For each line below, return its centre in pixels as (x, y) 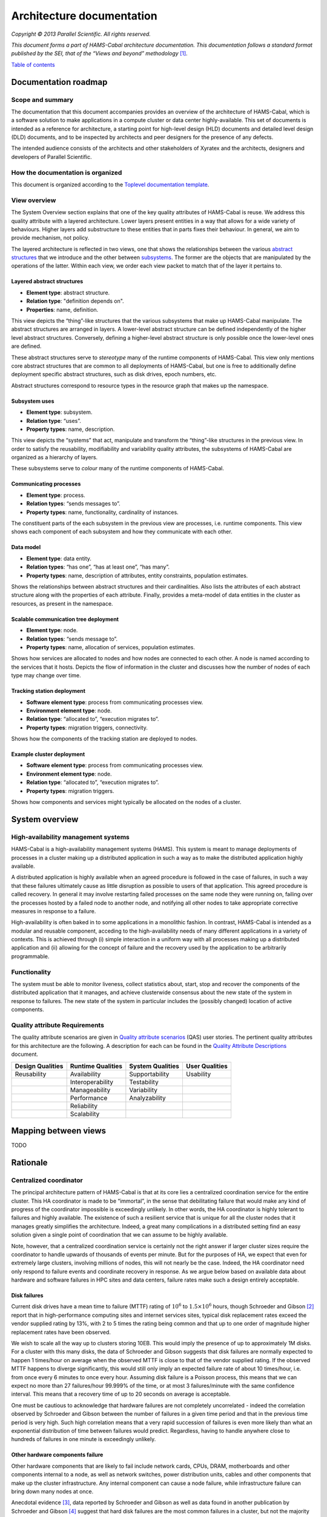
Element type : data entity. (59, 558)
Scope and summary (42, 100)
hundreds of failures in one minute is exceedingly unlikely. (84, 1439)
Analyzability (147, 1098)
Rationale (29, 1162)
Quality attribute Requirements (58, 1025)
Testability (144, 1082)
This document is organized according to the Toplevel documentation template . (110, 184)
